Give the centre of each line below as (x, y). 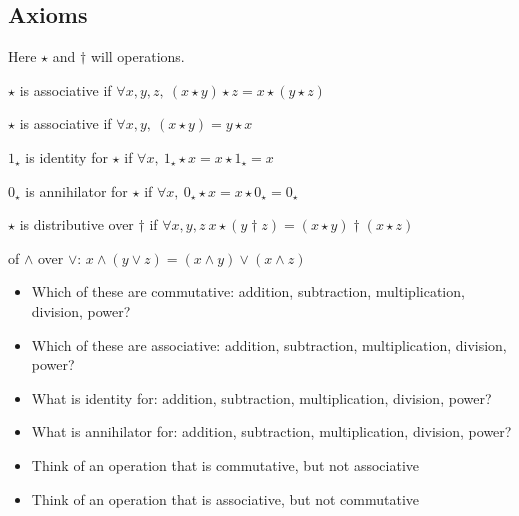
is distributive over (76, 224)
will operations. (137, 56)
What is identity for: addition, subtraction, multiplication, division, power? (261, 397)
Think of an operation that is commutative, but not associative (225, 464)
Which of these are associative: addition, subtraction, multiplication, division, (269, 344)
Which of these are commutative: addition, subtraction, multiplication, (248, 291)
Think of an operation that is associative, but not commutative (225, 498)
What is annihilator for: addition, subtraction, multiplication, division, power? (271, 431)
